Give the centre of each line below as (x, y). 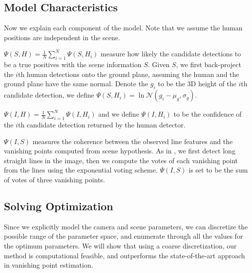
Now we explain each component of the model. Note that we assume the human (123, 28)
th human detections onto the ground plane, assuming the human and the (128, 74)
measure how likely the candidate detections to (171, 54)
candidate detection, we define (49, 95)
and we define (119, 114)
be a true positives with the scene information (73, 64)
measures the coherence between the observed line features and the (133, 141)
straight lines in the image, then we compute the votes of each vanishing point (121, 160)
